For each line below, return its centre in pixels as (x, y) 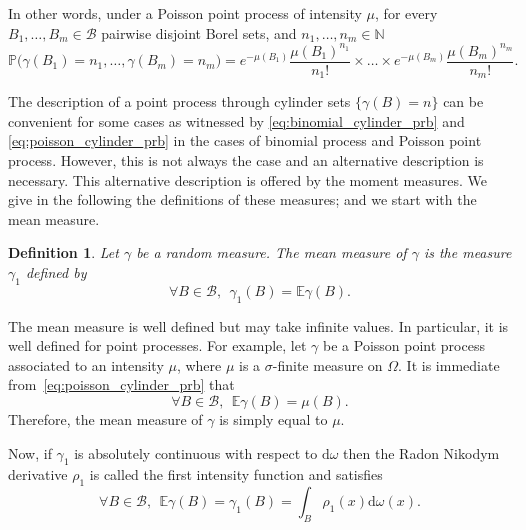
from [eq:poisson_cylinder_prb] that (121, 384)
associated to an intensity (86, 364)
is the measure (467, 252)
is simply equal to (273, 418)
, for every (406, 13)
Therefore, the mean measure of (105, 418)
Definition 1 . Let (63, 252)
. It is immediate (449, 364)
